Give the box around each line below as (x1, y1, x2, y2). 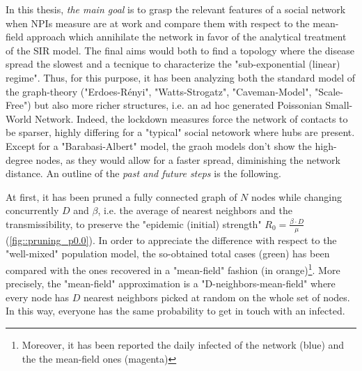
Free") (6, 98, 31, 112)
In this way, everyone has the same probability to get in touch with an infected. (6, 303, 345, 318)
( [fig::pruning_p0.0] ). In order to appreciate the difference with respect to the (6, 232, 337, 247)
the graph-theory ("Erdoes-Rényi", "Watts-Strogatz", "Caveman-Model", (6, 84, 312, 98)
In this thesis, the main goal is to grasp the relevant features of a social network (6, 2, 346, 16)
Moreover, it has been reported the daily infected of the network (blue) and (22, 337, 345, 351)
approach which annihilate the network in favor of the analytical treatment (26, 29, 347, 44)
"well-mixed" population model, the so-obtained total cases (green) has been (6, 246, 330, 261)
